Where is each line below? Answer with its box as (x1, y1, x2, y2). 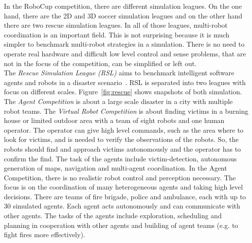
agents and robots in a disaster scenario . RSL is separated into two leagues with (4, 77, 246, 87)
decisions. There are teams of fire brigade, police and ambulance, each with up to (4, 191, 246, 201)
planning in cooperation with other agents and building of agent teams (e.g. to (4, 220, 238, 230)
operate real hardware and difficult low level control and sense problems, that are (4, 48, 246, 58)
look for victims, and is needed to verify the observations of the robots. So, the (4, 134, 239, 144)
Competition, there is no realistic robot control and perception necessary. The (4, 172, 236, 182)
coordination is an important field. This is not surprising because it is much (4, 29, 230, 39)
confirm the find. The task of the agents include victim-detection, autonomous (4, 153, 237, 163)
